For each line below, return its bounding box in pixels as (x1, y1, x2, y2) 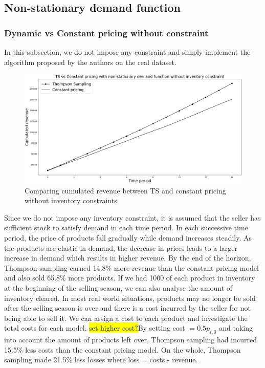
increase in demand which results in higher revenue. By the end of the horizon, (4, 252, 251, 263)
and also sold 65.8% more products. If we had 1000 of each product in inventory (4, 272, 255, 283)
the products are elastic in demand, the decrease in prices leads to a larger (4, 242, 237, 253)
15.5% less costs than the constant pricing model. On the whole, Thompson (4, 344, 241, 355)
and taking (219, 322, 253, 333)
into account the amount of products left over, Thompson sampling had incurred (4, 334, 257, 345)
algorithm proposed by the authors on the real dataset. (4, 56, 176, 67)
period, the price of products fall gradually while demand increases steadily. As (4, 232, 252, 243)
